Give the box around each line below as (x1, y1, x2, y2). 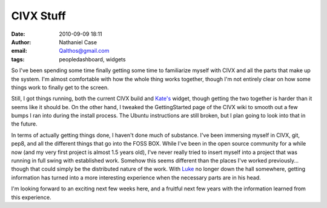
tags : (11, 55, 25, 63)
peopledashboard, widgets (59, 55, 126, 63)
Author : (11, 38, 31, 45)
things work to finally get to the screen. (11, 84, 109, 91)
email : (11, 47, 27, 55)
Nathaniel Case (59, 38, 97, 45)
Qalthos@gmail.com (59, 47, 110, 55)
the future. (11, 120, 38, 127)
